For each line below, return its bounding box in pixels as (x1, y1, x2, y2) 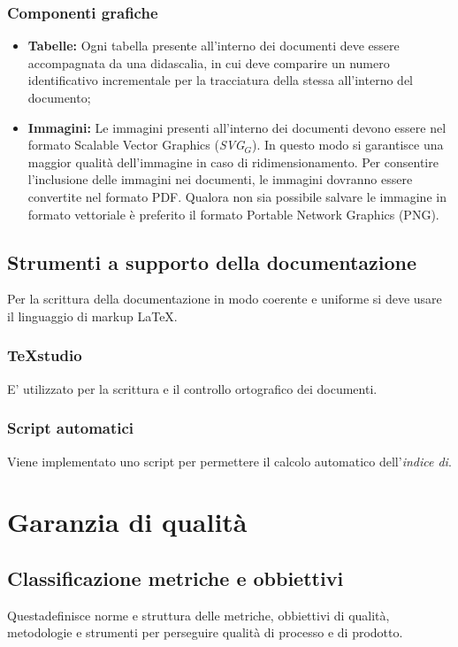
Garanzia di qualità (7, 504, 248, 540)
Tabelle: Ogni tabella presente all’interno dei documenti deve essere (27, 36, 400, 55)
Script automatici (7, 417, 134, 439)
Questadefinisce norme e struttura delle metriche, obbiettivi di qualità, (7, 605, 390, 624)
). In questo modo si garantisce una (252, 135, 444, 154)
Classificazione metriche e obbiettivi (7, 564, 344, 591)
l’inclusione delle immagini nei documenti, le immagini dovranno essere (27, 170, 413, 189)
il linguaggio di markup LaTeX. (7, 306, 178, 325)
